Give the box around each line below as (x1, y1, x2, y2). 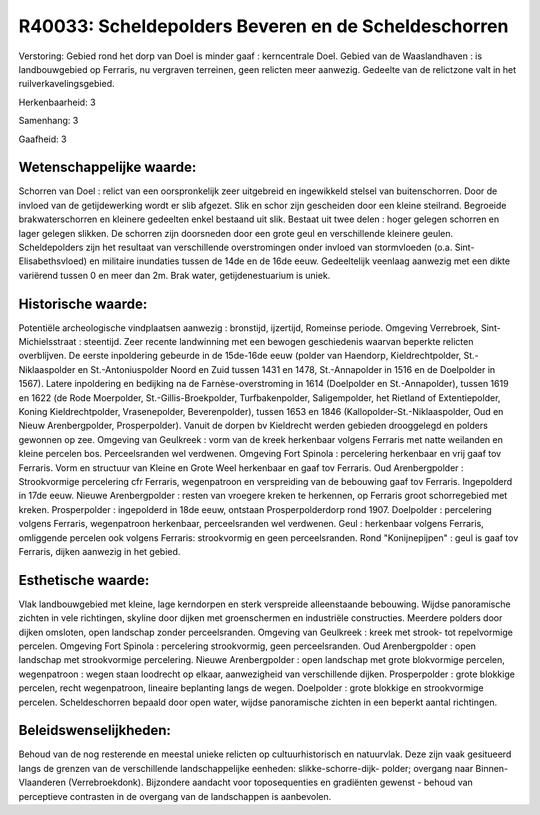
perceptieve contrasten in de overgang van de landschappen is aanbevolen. (18, 790, 332, 802)
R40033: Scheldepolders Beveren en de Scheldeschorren (18, 15, 509, 37)
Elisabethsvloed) (18, 255, 87, 267)
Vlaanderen (18, 776, 67, 789)
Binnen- (475, 762, 509, 774)
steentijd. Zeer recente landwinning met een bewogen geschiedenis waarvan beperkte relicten (83, 336, 474, 348)
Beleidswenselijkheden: (18, 722, 172, 739)
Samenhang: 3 (18, 115, 79, 127)
